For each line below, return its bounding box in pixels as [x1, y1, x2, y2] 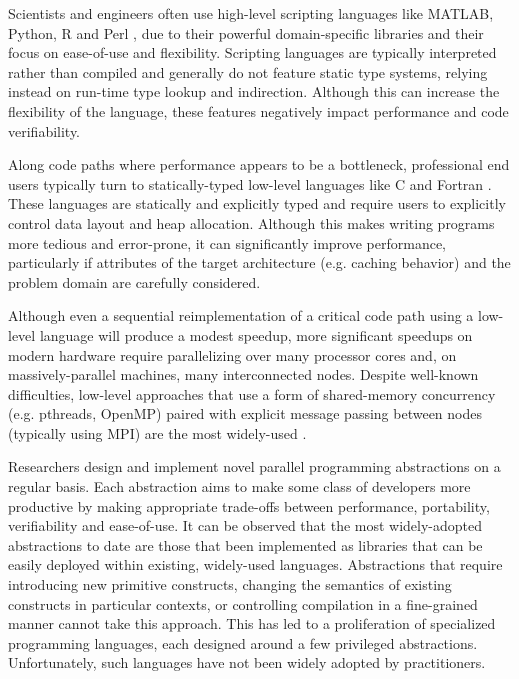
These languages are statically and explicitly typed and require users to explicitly [8, 193, 506, 214]
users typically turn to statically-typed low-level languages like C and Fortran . [8, 173, 492, 194]
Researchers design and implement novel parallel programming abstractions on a [8, 456, 501, 477]
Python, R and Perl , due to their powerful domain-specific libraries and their [8, 22, 484, 43]
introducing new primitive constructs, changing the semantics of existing [8, 574, 452, 595]
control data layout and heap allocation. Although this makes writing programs [8, 212, 495, 233]
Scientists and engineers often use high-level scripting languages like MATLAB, [8, 3, 494, 23]
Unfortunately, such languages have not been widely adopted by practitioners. [8, 652, 486, 673]
